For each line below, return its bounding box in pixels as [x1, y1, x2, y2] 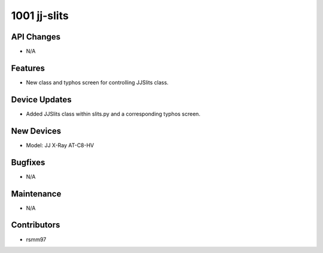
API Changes [11, 32, 61, 42]
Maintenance [11, 188, 62, 199]
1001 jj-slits [11, 9, 69, 22]
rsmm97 [26, 236, 47, 243]
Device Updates [11, 95, 72, 105]
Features [11, 63, 45, 73]
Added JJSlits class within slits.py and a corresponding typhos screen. [26, 110, 200, 117]
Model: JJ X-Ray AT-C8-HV [26, 141, 95, 149]
